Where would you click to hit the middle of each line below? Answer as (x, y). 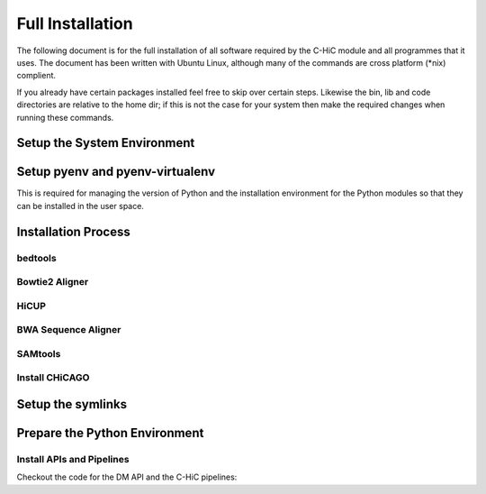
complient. (36, 76)
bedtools (37, 258)
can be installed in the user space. (80, 206)
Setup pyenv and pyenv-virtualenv (116, 172)
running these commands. (65, 117)
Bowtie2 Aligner (53, 282)
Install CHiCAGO (53, 378)
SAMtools (39, 353)
